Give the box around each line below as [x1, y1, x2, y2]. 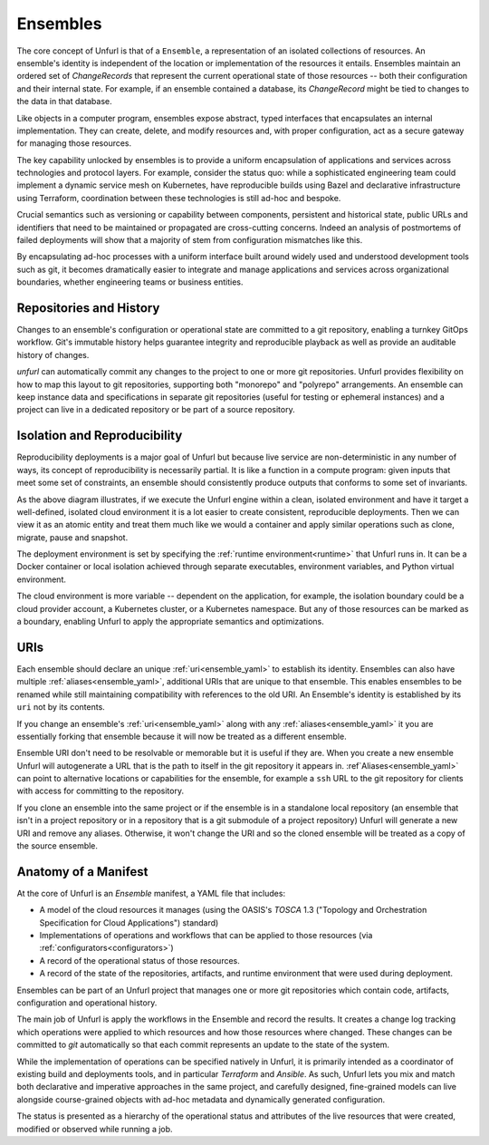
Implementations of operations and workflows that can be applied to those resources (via [39, 930, 373, 941]
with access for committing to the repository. [16, 785, 185, 797]
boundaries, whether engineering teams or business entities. [16, 277, 244, 287]
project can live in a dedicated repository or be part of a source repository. [16, 404, 295, 415]
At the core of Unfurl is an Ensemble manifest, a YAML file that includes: [16, 888, 285, 898]
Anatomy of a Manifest [16, 864, 149, 879]
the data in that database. [16, 96, 112, 107]
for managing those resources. [16, 138, 132, 149]
